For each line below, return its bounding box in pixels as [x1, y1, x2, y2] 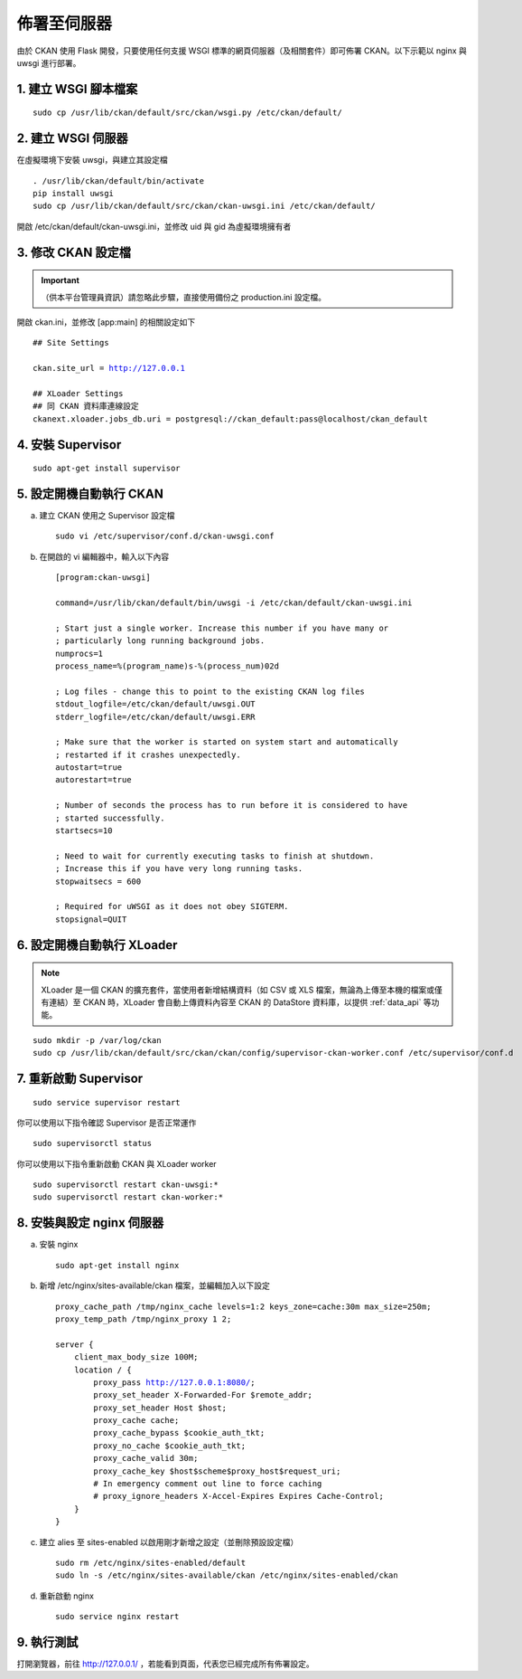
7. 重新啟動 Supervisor [16, 1070, 144, 1086]
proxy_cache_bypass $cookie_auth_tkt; [93, 1428, 266, 1438]
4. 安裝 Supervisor [16, 437, 122, 452]
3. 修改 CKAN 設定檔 [16, 244, 131, 260]
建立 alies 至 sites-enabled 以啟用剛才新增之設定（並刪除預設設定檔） [39, 1536, 299, 1547]
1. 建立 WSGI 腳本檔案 [16, 81, 138, 97]
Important [41, 275, 80, 286]
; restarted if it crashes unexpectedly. [55, 749, 241, 760]
